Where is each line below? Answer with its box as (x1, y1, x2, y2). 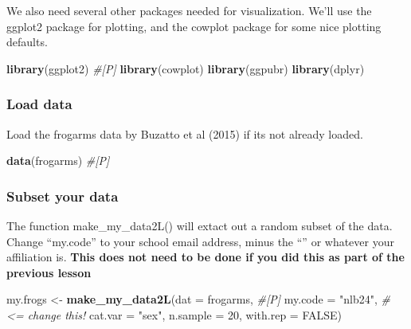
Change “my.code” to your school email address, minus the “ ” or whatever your (6, 233, 394, 249)
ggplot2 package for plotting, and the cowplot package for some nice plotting (6, 18, 382, 34)
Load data (6, 94, 72, 114)
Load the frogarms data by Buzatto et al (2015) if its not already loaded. (6, 125, 363, 142)
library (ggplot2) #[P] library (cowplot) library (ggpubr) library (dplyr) (6, 60, 365, 76)
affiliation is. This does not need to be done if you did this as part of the (6, 249, 405, 265)
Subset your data (6, 186, 119, 206)
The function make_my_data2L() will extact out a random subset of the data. (6, 217, 393, 233)
